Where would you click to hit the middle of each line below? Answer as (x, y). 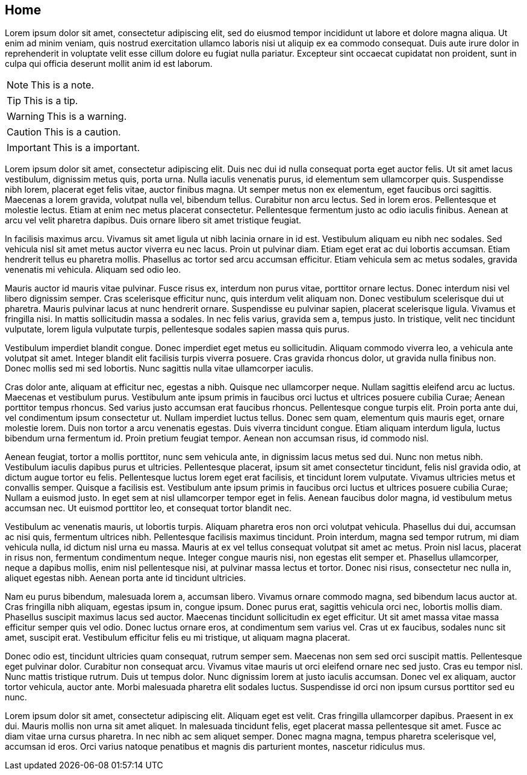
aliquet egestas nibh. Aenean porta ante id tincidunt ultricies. (126, 578)
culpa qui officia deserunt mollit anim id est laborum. (109, 64)
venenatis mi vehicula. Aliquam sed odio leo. (93, 270)
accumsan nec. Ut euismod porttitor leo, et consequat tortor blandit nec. (148, 508)
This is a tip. (51, 101)
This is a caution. (83, 132)
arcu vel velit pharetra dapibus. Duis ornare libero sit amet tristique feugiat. (153, 220)
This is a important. (96, 148)
